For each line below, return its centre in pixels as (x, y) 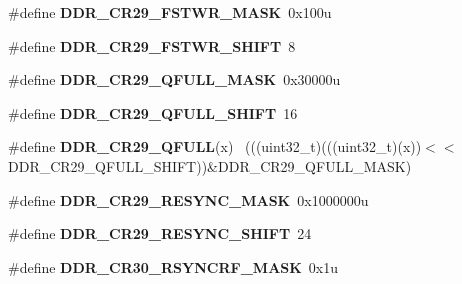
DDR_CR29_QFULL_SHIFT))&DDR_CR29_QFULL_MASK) (210, 165)
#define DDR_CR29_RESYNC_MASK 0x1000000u (188, 199)
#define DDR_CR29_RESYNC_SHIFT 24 (160, 233)
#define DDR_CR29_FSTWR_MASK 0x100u (170, 12)
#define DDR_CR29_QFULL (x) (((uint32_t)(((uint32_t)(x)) (215, 146)
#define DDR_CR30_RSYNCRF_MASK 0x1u (173, 266)
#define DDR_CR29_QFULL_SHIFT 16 (153, 112)
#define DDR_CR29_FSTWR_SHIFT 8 (152, 45)
